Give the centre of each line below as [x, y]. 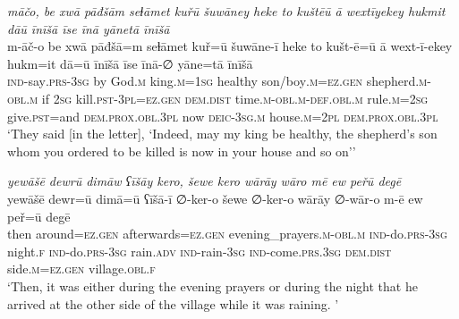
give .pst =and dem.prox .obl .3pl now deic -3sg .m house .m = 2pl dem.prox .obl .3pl [223, 116]
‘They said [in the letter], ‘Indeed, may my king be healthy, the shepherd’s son [222, 134]
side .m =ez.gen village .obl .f [81, 269]
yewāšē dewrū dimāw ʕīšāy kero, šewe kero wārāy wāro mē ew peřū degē [204, 181]
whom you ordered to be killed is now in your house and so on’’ [182, 151]
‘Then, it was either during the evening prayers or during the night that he [212, 285]
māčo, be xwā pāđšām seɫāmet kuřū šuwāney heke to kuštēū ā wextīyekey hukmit [226, 11]
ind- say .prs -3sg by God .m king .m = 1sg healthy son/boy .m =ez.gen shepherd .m [217, 81]
